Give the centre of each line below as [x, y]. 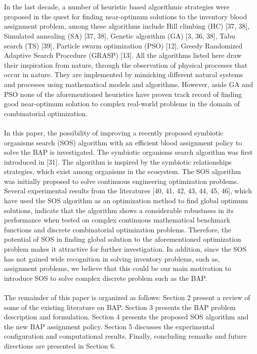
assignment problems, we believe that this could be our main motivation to [118, 268]
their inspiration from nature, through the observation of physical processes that [126, 65]
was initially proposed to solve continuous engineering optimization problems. [121, 181]
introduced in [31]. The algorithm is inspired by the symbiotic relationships [118, 161]
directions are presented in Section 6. [60, 345]
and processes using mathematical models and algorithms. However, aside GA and [128, 84]
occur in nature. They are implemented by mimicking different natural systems [124, 74]
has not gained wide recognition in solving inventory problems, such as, [112, 258]
